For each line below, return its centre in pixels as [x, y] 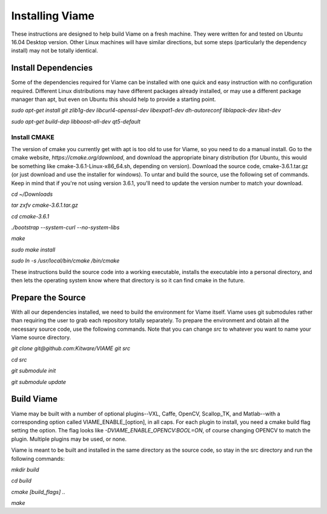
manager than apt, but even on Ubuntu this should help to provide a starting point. [114, 99]
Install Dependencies [52, 68]
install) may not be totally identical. [54, 51]
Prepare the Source [48, 297]
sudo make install [33, 249]
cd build [21, 481]
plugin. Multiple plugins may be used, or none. [69, 439]
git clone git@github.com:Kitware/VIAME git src [71, 348]
